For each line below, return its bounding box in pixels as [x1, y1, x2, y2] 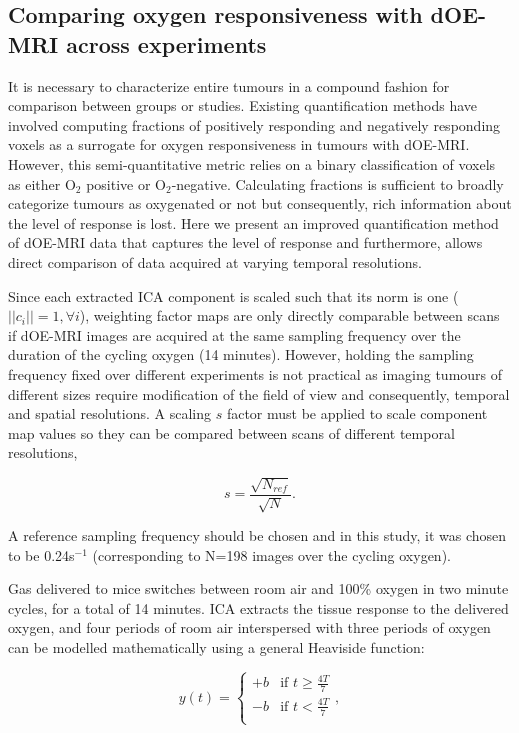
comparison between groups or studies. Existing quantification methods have [8, 95, 478, 116]
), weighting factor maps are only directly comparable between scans [79, 305, 500, 326]
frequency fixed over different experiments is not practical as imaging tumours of [8, 363, 503, 384]
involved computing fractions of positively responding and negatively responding [8, 114, 501, 135]
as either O [8, 173, 76, 194]
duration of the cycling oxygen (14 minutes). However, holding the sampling [8, 344, 474, 365]
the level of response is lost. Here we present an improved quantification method [8, 212, 499, 233]
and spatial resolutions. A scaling [8, 403, 211, 424]
